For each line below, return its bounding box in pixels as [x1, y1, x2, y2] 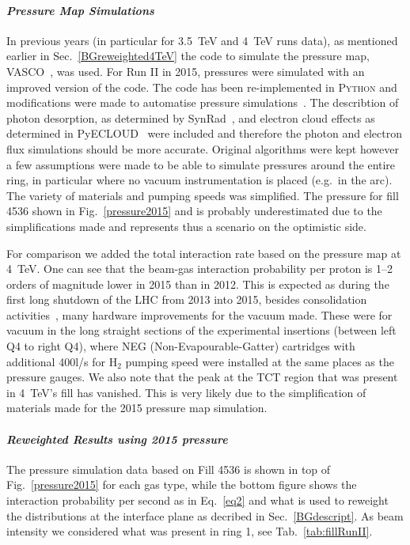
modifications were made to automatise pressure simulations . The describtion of [6, 94, 399, 111]
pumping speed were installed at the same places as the [125, 353, 394, 369]
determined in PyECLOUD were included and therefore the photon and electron [6, 125, 402, 142]
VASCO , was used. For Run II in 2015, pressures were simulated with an [6, 62, 365, 79]
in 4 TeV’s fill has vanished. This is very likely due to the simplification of [6, 384, 366, 400]
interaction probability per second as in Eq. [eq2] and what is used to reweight [6, 492, 389, 509]
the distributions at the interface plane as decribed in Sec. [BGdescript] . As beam [6, 507, 404, 524]
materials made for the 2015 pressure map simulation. [6, 399, 268, 416]
